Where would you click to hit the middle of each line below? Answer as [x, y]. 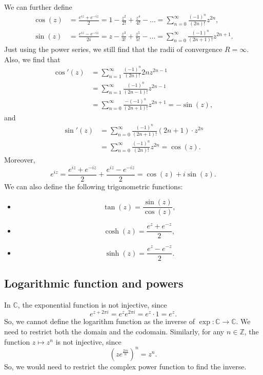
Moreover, [20, 159]
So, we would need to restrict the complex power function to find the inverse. [125, 366]
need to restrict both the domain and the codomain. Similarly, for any [114, 332]
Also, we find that [32, 59]
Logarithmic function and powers [94, 283]
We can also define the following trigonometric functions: [94, 186]
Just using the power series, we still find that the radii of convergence [113, 49]
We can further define [38, 7]
